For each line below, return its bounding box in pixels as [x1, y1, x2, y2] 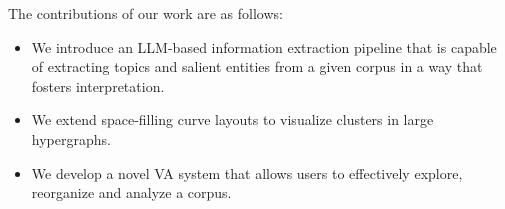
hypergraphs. [31, 128, 111, 149]
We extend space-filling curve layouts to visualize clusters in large [31, 109, 434, 130]
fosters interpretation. [31, 75, 165, 96]
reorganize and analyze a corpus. [31, 182, 232, 203]
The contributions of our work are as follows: [8, 3, 283, 23]
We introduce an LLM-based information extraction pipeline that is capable [31, 36, 497, 57]
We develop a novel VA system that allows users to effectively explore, [31, 162, 463, 183]
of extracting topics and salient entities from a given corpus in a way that [31, 56, 483, 77]
